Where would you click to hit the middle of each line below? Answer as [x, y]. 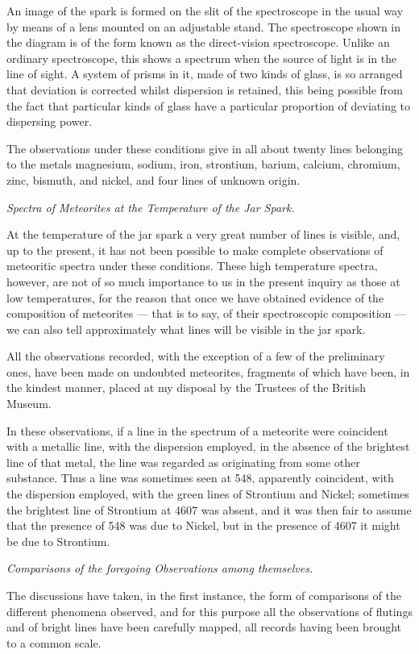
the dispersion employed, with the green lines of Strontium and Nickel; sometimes [208, 494]
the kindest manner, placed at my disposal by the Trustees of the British [187, 387]
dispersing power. [50, 121]
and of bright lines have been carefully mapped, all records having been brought [204, 627]
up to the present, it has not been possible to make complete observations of [195, 250]
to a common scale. [54, 642]
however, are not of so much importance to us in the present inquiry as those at [203, 281]
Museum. [29, 404]
